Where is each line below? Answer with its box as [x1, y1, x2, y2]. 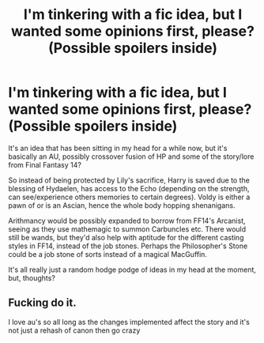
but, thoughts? [8, 273, 55, 282]
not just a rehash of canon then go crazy [8, 326, 141, 335]
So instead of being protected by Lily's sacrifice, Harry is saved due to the [8, 175, 251, 185]
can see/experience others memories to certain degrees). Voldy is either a [8, 192, 251, 202]
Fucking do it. [8, 296, 77, 310]
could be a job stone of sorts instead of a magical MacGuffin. [8, 249, 208, 258]
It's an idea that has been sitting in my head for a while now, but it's [8, 143, 228, 153]
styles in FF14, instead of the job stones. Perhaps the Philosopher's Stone [8, 241, 248, 251]
